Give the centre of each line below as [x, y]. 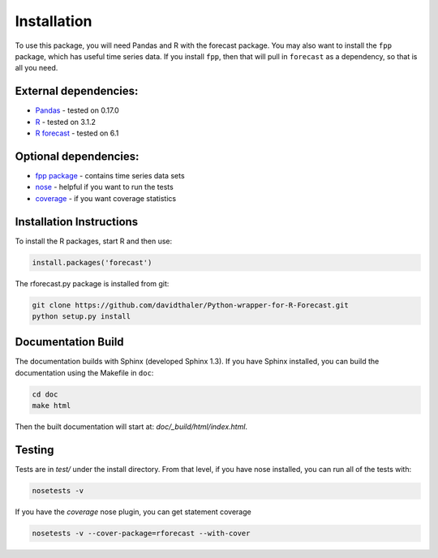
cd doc [45, 394]
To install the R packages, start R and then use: [94, 241]
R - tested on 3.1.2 [66, 122]
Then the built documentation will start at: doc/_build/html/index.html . [131, 427]
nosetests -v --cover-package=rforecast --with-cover [141, 534]
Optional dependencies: [77, 156]
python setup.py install [82, 316]
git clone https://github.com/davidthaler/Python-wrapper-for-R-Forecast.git [190, 305]
